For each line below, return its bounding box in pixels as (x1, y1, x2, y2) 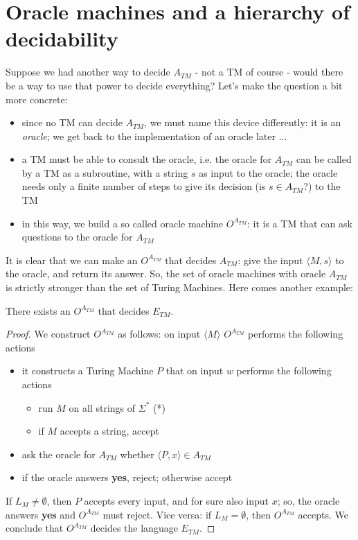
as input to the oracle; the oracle (199, 165, 338, 180)
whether (120, 446, 154, 461)
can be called (296, 152, 352, 166)
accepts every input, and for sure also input (84, 493, 269, 507)
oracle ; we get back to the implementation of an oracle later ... (21, 128, 287, 143)
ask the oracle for (21, 446, 96, 461)
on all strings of (69, 400, 136, 415)
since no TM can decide (21, 115, 123, 130)
